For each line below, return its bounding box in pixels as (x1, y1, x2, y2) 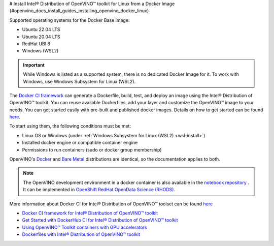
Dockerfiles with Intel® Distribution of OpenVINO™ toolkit (22, 231, 141, 237)
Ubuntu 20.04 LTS (22, 34, 60, 40)
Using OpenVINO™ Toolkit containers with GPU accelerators (22, 224, 147, 230)
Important (23, 61, 45, 68)
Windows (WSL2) (22, 48, 59, 54)
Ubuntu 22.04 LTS (22, 26, 60, 33)
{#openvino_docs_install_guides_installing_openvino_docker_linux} (9, 8, 149, 14)
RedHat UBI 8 (22, 41, 51, 47)
